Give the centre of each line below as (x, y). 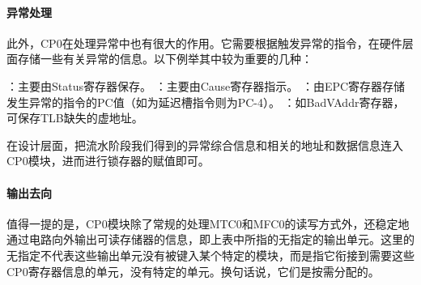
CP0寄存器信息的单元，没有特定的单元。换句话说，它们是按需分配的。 (193, 271)
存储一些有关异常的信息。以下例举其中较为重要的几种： (165, 59)
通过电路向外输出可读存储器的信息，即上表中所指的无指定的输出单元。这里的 (210, 239)
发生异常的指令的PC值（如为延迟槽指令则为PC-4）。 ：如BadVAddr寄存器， (206, 102)
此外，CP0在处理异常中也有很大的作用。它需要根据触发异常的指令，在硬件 (204, 43)
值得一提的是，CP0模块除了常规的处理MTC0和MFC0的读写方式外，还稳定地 (208, 223)
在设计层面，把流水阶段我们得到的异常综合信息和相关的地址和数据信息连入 (205, 145)
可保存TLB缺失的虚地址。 (75, 118)
